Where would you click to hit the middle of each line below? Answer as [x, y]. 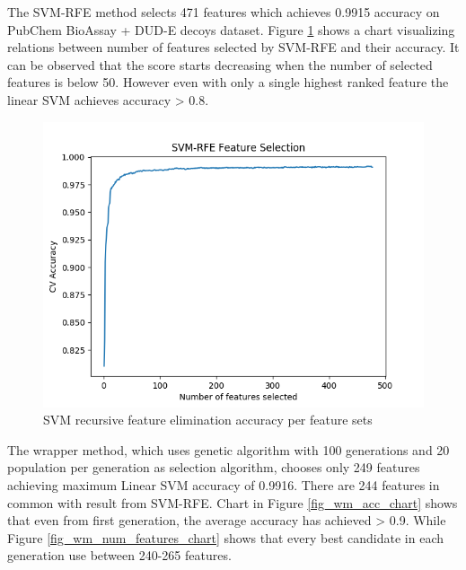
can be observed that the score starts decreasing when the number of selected [220, 64]
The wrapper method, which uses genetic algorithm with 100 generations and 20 [229, 449]
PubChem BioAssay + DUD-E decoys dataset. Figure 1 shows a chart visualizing [231, 29]
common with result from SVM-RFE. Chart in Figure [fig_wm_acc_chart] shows [233, 502]
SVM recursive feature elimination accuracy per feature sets [208, 420]
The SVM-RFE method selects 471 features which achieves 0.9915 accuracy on [224, 12]
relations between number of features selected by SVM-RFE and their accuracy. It [233, 47]
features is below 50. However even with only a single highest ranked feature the [228, 82]
